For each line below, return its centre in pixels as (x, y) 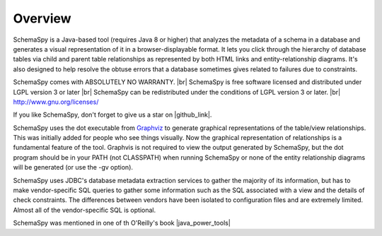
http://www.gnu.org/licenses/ (56, 102)
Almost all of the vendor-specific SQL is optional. (84, 210)
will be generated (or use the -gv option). (73, 167)
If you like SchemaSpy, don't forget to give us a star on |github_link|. (112, 115)
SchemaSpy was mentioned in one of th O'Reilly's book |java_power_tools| (122, 223)
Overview (42, 18)
